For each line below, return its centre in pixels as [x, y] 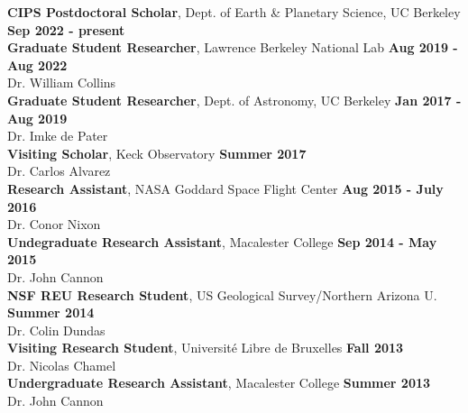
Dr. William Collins [62, 83]
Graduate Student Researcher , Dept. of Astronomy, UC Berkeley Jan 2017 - [234, 100]
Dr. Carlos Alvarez [59, 171]
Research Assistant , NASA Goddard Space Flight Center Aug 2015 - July [225, 188]
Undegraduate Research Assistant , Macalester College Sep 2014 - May [222, 241]
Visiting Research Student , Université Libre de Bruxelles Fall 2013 [206, 348]
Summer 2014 [51, 312]
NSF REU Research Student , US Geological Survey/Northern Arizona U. [222, 294]
